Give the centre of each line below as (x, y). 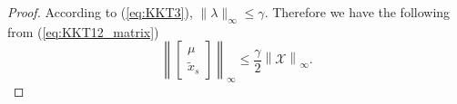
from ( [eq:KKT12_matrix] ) (83, 31)
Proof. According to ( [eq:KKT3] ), (100, 12)
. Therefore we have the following (357, 12)
